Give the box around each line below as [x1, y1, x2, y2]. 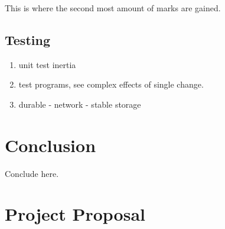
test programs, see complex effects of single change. [18, 78, 204, 91]
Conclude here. [5, 167, 59, 179]
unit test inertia [18, 58, 76, 70]
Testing [5, 30, 50, 49]
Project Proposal [5, 202, 145, 226]
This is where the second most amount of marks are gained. [5, 2, 221, 14]
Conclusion [5, 133, 96, 157]
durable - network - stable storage [18, 98, 141, 110]
